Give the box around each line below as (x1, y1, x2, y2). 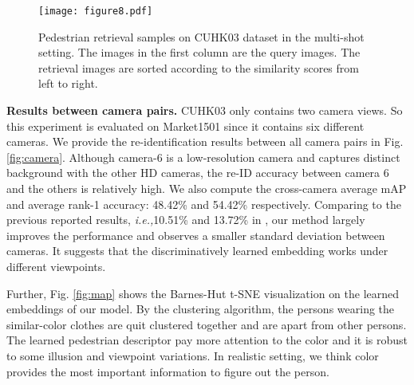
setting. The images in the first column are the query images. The (38, 44, 361, 61)
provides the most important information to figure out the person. (6, 363, 329, 379)
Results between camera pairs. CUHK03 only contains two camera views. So (6, 102, 403, 119)
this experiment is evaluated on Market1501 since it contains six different (6, 117, 365, 134)
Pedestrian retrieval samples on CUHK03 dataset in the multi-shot (38, 28, 365, 45)
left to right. (38, 75, 98, 92)
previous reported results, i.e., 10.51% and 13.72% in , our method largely (6, 211, 365, 228)
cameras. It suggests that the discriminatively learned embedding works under (6, 242, 388, 259)
